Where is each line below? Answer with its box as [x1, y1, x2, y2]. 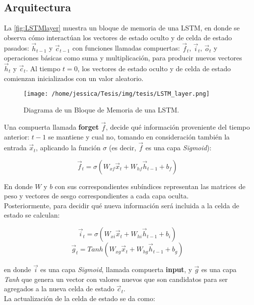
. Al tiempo [25, 63, 60, 74]
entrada [4, 142, 27, 153]
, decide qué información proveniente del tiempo [105, 122, 250, 132]
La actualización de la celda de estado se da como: [4, 293, 155, 304]
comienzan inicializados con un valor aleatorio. [4, 73, 144, 83]
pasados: [4, 43, 29, 53]
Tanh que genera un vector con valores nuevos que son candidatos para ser [4, 274, 228, 284]
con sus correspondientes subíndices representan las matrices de [54, 181, 246, 191]
